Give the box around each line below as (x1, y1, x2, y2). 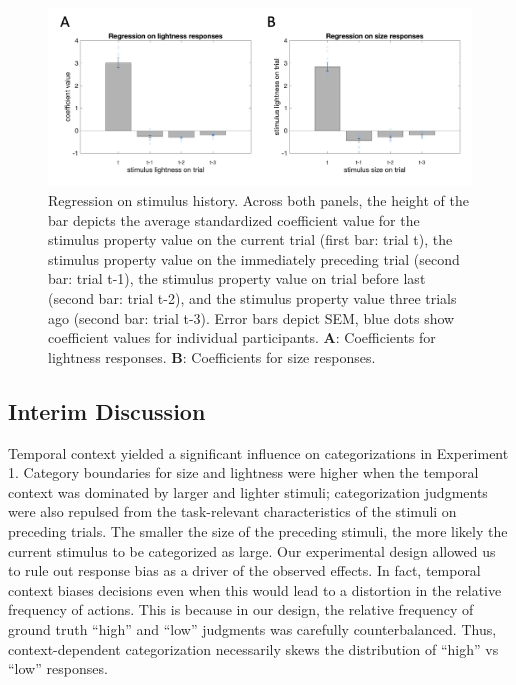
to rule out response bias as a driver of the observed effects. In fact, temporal (8, 560, 481, 581)
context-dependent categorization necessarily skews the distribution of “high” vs (8, 638, 499, 659)
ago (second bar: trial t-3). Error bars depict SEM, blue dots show (48, 307, 455, 328)
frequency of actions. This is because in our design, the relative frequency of (8, 599, 474, 620)
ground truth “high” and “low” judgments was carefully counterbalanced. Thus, (8, 618, 497, 639)
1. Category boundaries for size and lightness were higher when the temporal (8, 462, 479, 483)
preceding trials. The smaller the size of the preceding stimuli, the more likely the (8, 520, 508, 541)
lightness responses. (48, 346, 167, 367)
